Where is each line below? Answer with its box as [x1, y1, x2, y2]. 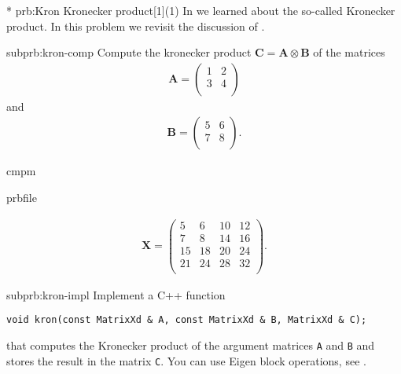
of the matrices [313, 44, 385, 60]
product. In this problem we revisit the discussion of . [6, 17, 265, 34]
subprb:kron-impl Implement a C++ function [6, 286, 226, 302]
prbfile [6, 189, 37, 206]
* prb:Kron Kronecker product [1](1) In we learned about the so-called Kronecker [6, 2, 395, 18]
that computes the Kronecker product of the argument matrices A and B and [6, 337, 375, 354]
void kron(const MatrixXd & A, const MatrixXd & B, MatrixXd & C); [6, 314, 367, 326]
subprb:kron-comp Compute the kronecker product [6, 44, 252, 60]
